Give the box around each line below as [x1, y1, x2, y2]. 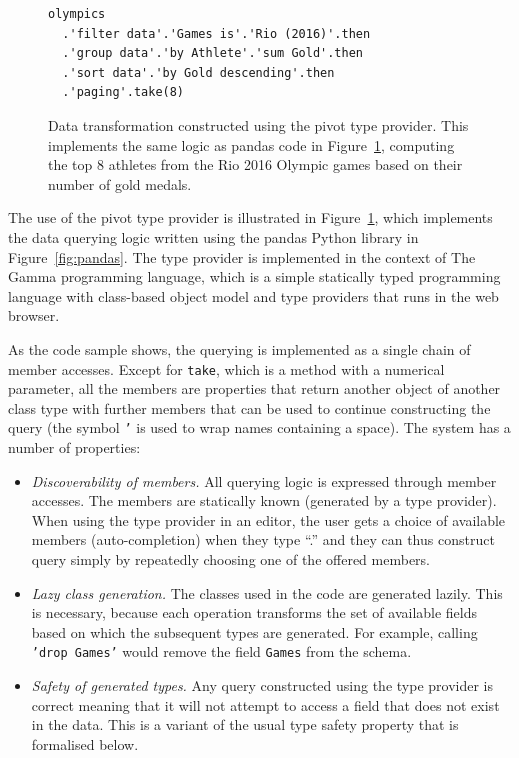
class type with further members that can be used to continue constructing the [8, 397, 491, 418]
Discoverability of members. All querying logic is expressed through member [31, 470, 497, 491]
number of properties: [8, 437, 141, 457]
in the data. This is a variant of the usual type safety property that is [31, 714, 459, 735]
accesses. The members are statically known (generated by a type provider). [31, 490, 497, 511]
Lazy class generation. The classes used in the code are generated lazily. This [31, 582, 503, 603]
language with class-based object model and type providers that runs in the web [8, 285, 499, 306]
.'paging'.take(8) [62, 85, 185, 100]
